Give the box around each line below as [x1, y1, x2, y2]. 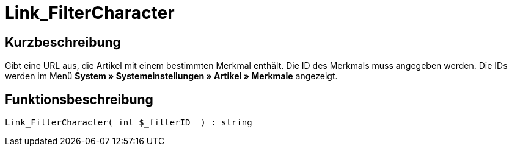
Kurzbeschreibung [5, 34, 121, 50]
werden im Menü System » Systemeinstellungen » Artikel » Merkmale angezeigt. [5, 71, 338, 82]
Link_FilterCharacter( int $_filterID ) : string [5, 118, 252, 128]
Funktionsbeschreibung [5, 91, 153, 107]
